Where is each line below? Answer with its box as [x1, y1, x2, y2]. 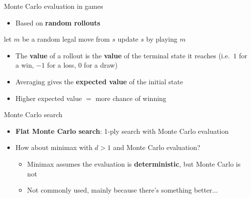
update [117, 34, 138, 44]
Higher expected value [15, 93, 82, 103]
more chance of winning [95, 93, 166, 103]
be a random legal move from [22, 34, 110, 44]
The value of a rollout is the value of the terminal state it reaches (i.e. [15, 50, 230, 60]
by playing [146, 34, 178, 44]
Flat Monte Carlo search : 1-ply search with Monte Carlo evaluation [15, 125, 229, 136]
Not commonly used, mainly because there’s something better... [27, 185, 218, 195]
